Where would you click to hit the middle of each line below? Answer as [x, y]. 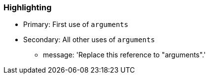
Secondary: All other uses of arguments [89, 40]
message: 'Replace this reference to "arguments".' [124, 55]
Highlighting [28, 7]
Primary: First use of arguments [76, 25]
